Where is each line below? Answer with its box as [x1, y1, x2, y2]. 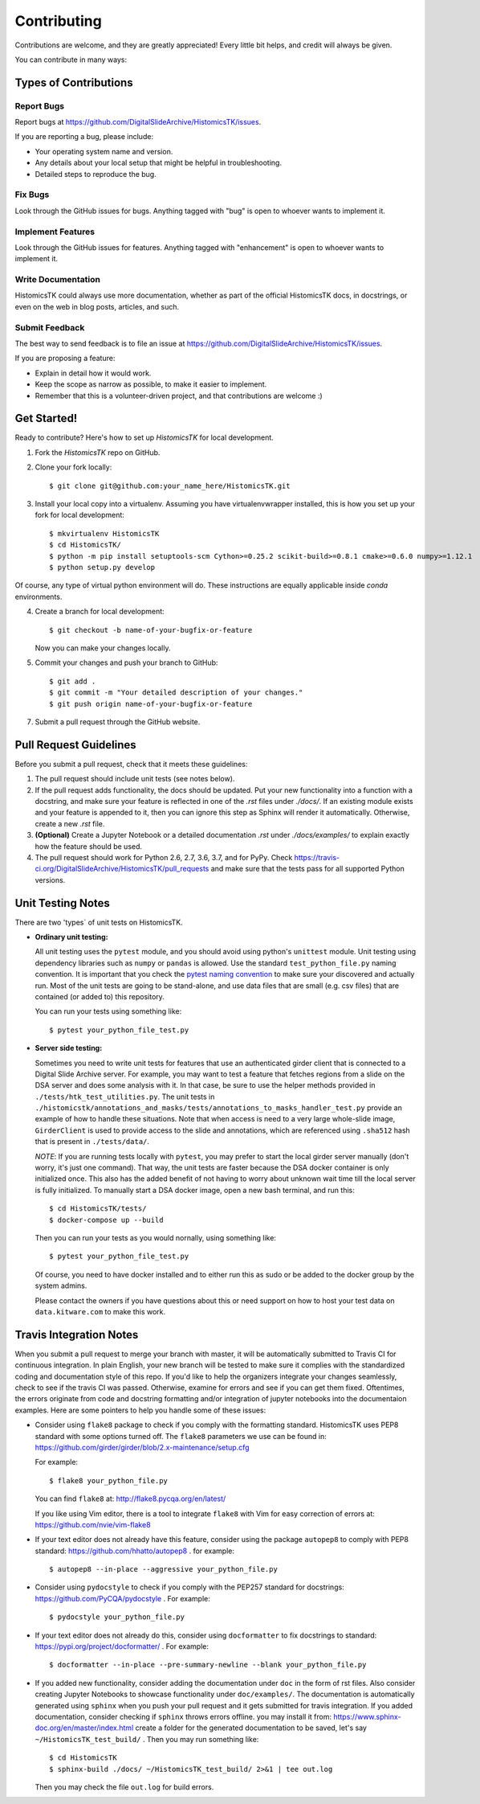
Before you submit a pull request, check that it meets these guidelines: [14, 759, 248, 769]
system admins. [35, 1281, 87, 1290]
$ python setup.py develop [49, 563, 156, 572]
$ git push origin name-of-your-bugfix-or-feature [49, 699, 253, 708]
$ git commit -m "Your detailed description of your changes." [49, 688, 303, 697]
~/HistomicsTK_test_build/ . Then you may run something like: [35, 1734, 259, 1744]
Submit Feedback [14, 322, 85, 333]
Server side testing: [35, 1043, 103, 1053]
